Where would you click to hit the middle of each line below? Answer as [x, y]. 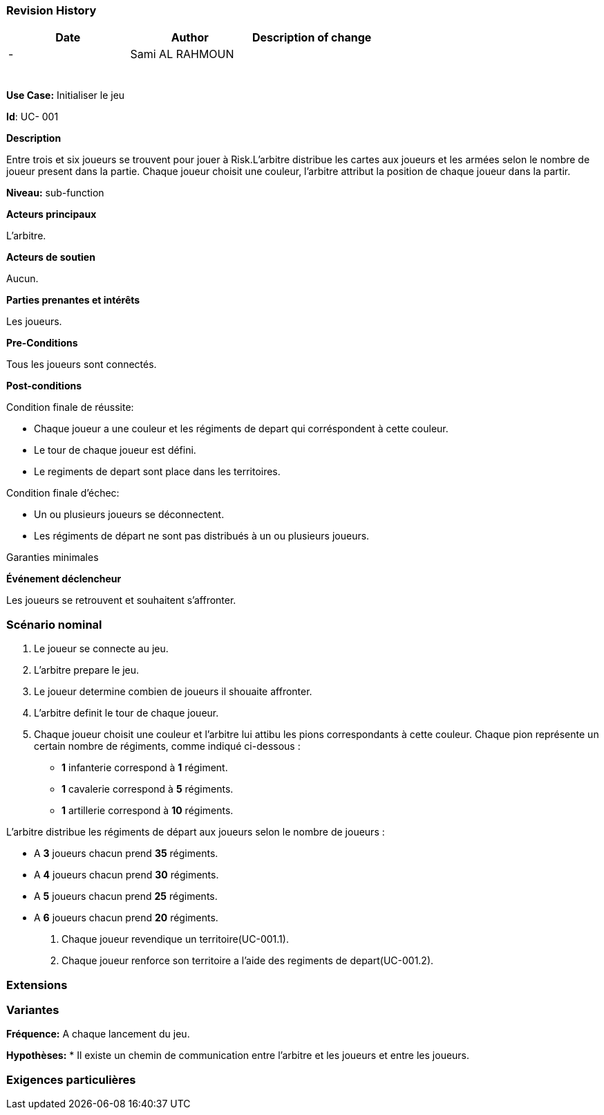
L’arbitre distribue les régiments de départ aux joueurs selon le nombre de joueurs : [196, 832]
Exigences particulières [71, 1079]
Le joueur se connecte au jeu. [101, 649]
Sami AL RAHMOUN [182, 54]
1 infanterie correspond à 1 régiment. [145, 768]
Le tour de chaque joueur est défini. [115, 450]
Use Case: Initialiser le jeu [66, 95]
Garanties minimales [53, 557]
